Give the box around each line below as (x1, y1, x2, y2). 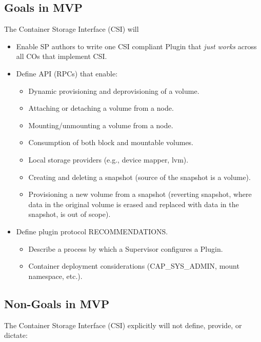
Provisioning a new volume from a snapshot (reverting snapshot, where (28, 189, 252, 199)
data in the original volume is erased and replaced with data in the (28, 198, 239, 209)
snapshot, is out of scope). (28, 209, 111, 219)
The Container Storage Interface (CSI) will (4, 24, 139, 34)
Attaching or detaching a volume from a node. (28, 103, 174, 113)
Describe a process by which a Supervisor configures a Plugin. (28, 243, 223, 254)
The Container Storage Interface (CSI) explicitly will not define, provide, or (4, 319, 242, 330)
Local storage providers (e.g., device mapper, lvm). (28, 154, 189, 165)
